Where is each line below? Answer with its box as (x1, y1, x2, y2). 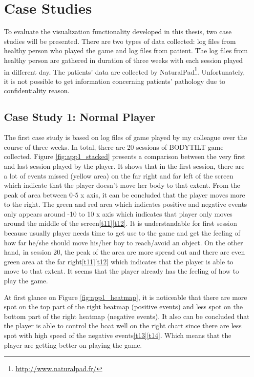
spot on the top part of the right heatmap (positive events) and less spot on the (4, 301, 243, 312)
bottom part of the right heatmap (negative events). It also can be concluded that (4, 311, 250, 321)
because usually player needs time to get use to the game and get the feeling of (4, 228, 240, 238)
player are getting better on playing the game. (4, 339, 142, 350)
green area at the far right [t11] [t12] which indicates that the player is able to (4, 256, 233, 266)
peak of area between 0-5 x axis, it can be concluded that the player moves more (4, 189, 245, 199)
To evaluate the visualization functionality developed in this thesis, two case (4, 26, 232, 37)
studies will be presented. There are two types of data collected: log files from (4, 36, 236, 46)
